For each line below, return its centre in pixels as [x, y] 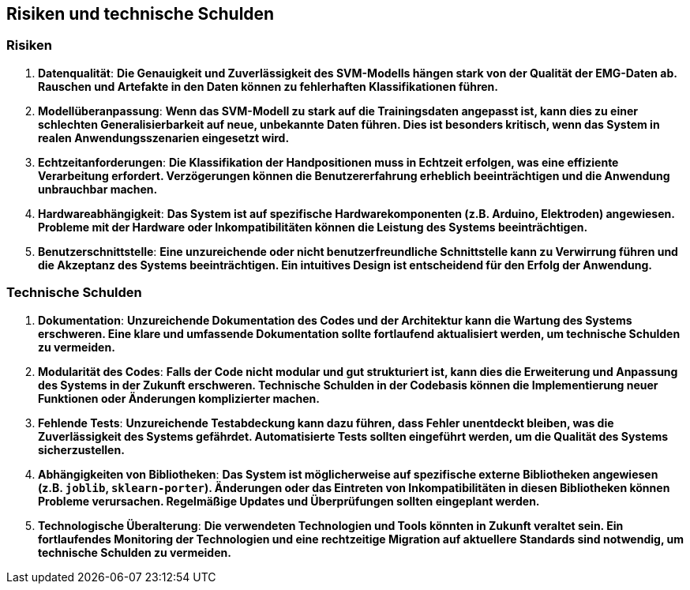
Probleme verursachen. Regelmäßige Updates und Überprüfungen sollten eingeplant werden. [289, 501]
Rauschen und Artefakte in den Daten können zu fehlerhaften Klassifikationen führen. [268, 86]
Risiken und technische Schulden [141, 14]
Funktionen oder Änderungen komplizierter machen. [179, 398]
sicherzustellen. [81, 449]
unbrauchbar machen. [98, 189]
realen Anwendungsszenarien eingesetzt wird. [164, 137]
